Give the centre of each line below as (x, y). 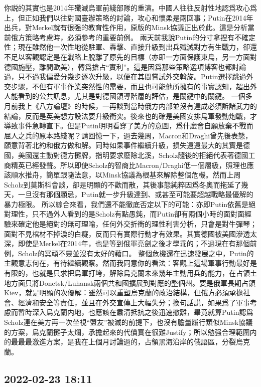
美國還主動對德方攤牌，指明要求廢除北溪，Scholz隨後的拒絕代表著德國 (133, 155)
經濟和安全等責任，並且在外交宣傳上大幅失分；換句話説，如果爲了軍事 (134, 302)
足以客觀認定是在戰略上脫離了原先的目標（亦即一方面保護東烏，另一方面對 (134, 56)
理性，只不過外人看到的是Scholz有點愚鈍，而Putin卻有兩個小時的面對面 (127, 214)
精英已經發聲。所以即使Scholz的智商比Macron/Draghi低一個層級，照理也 (129, 165)
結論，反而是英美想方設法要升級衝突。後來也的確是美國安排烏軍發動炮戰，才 (130, 116)
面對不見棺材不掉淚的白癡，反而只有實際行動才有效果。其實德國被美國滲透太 (130, 233)
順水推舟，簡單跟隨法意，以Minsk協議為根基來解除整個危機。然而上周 (126, 175)
